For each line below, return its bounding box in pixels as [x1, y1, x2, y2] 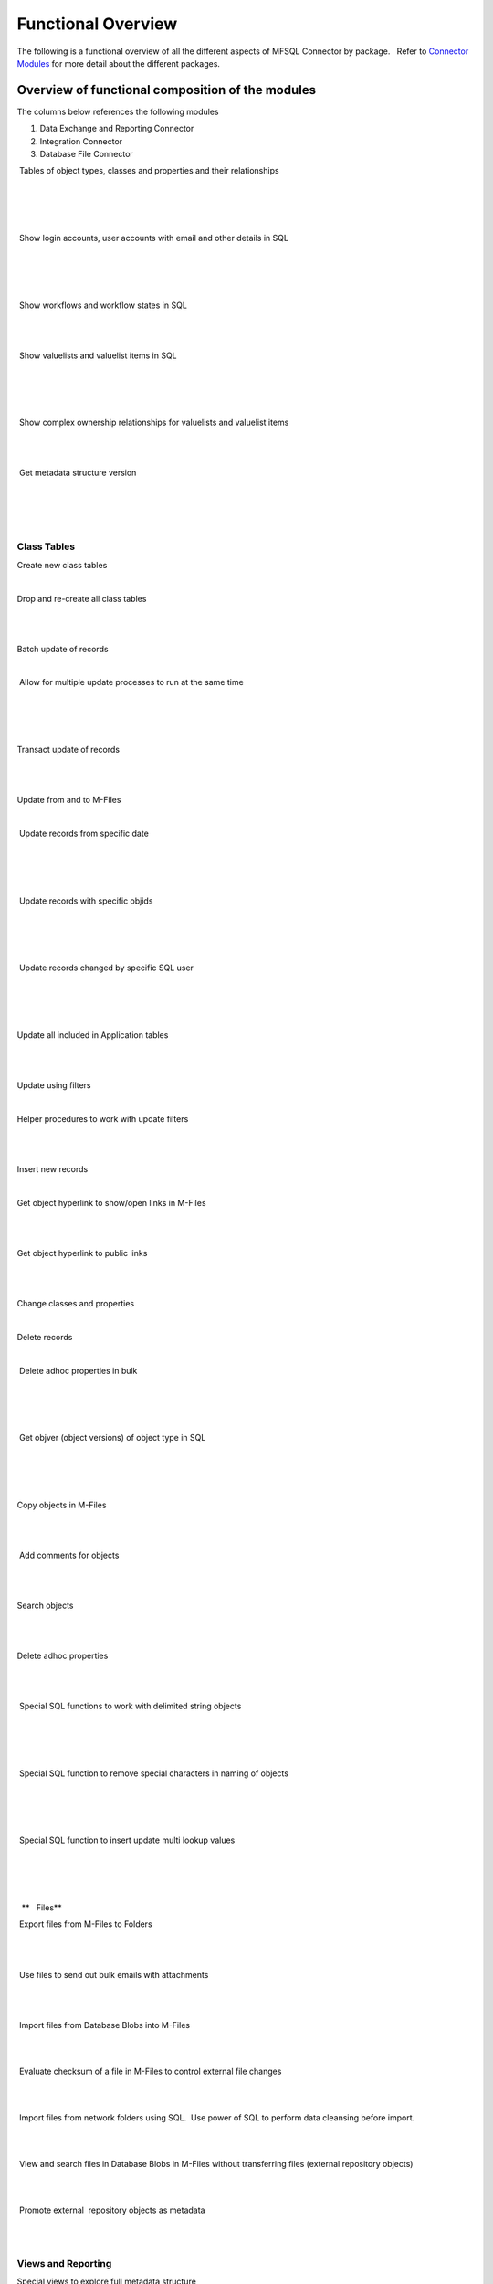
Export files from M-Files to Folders [18, 1919, 152, 1930]
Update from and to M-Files [16, 795, 121, 806]
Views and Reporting [16, 2257, 112, 2269]
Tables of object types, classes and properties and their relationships [18, 165, 279, 176]
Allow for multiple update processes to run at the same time [18, 677, 244, 688]
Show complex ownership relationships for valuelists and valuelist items [18, 417, 289, 428]
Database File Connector [39, 149, 134, 160]
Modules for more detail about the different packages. [16, 58, 221, 69]
